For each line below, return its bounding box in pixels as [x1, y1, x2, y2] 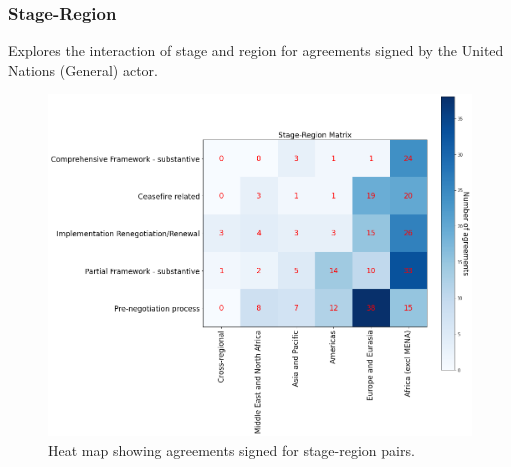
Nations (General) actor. [8, 59, 158, 80]
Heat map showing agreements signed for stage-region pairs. [48, 439, 415, 460]
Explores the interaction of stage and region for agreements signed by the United [8, 40, 504, 61]
